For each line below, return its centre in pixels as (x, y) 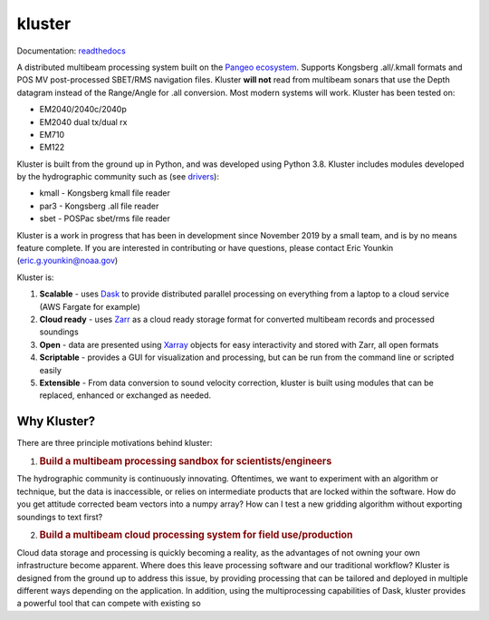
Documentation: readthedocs (71, 51)
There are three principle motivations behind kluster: (115, 443)
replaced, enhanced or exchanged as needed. (125, 395)
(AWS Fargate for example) (90, 306)
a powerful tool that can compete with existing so (109, 604)
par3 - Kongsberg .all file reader (99, 206)
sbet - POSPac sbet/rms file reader (105, 218)
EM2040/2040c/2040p (83, 110)
